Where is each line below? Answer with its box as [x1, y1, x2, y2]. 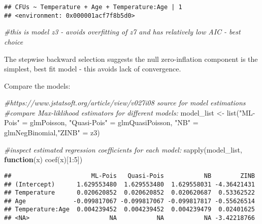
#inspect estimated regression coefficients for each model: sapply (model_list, [4, 144, 242, 155]
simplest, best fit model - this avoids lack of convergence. [4, 63, 181, 74]
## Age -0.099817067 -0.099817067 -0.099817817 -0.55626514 [4, 197, 255, 205]
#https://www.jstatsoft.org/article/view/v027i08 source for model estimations [4, 97, 246, 108]
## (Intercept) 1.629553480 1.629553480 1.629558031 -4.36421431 [4, 180, 255, 188]
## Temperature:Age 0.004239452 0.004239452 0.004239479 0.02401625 [4, 206, 255, 213]
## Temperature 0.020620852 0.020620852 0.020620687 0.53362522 [4, 189, 255, 197]
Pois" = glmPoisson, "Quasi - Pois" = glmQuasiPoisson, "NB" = [4, 117, 199, 128]
